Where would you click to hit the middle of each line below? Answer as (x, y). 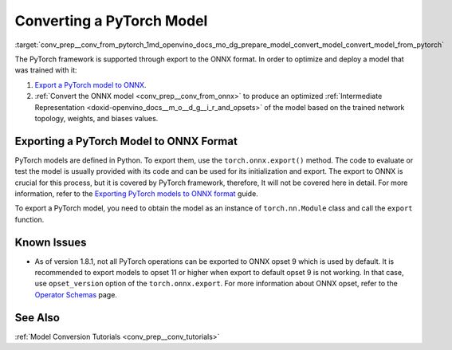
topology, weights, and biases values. (96, 118)
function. (29, 219)
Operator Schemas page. (76, 294)
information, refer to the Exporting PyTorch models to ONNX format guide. (136, 193)
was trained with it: (46, 70)
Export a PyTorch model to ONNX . (90, 85)
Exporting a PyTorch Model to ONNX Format (126, 141)
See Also (37, 318)
